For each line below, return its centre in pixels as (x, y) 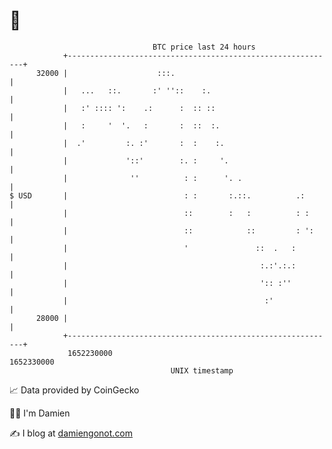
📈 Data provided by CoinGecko (74, 390)
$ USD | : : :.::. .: (157, 195)
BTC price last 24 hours (204, 47)
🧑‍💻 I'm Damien (40, 413)
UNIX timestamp (202, 370)
